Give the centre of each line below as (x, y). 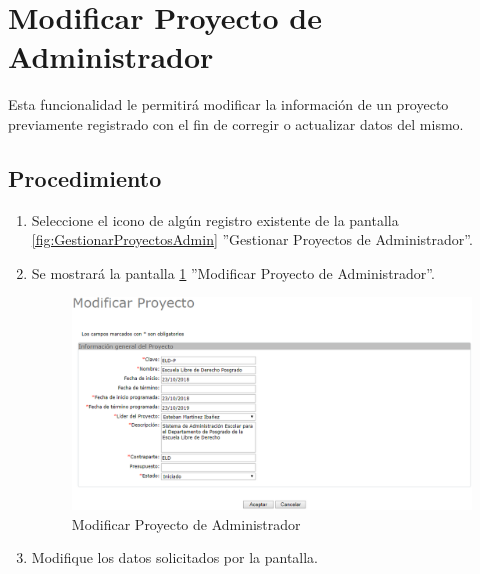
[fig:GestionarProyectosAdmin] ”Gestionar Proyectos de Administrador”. (252, 239)
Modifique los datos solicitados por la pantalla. (175, 557)
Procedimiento (85, 177)
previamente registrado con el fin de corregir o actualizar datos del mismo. (236, 123)
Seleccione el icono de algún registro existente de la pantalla (215, 219)
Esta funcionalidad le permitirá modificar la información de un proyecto (228, 104)
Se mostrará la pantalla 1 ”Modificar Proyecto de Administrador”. (233, 272)
